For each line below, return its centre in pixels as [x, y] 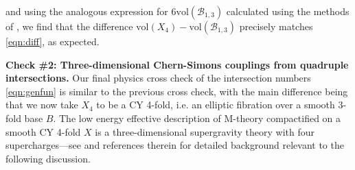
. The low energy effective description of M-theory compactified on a [197, 118]
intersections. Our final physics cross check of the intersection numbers [158, 78]
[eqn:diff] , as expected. [53, 41]
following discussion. [48, 158]
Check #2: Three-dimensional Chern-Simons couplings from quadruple [177, 64]
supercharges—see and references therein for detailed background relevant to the [175, 145]
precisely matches [276, 26]
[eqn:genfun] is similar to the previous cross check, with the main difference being [177, 91]
